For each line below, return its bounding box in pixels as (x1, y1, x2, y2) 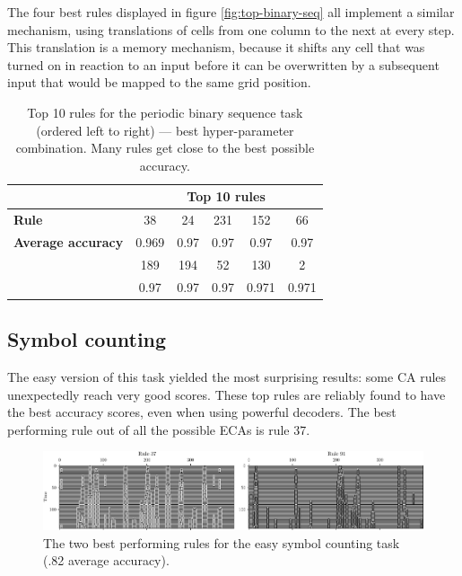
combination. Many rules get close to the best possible (15, 138, 315, 157)
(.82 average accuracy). (43, 551, 170, 570)
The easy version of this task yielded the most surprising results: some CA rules (7, 368, 447, 386)
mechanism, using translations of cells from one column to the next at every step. (7, 20, 455, 39)
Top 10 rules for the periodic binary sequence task (27, 102, 303, 121)
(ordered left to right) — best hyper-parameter (36, 120, 294, 139)
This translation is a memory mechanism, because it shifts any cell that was (7, 38, 425, 57)
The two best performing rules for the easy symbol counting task (43, 533, 400, 552)
